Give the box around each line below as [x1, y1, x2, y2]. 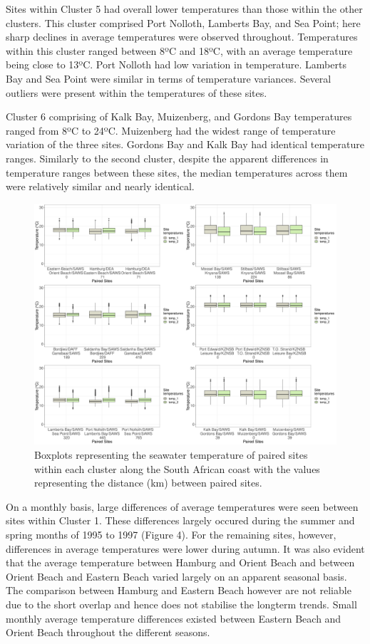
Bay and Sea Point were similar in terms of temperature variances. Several [6, 71, 332, 85]
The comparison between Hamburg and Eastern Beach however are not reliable [6, 583, 351, 598]
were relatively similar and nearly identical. [6, 179, 195, 194]
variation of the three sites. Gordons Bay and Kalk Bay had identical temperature [6, 137, 364, 152]
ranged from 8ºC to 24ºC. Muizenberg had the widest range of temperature [6, 123, 336, 137]
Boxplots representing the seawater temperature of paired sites [34, 447, 308, 462]
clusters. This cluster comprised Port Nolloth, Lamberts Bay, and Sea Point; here [6, 15, 361, 30]
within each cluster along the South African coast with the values [34, 461, 320, 476]
